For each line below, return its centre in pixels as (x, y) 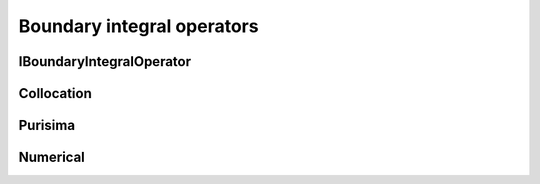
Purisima (46, 125)
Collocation (55, 93)
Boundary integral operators (138, 26)
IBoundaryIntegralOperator (105, 61)
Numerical (51, 157)
